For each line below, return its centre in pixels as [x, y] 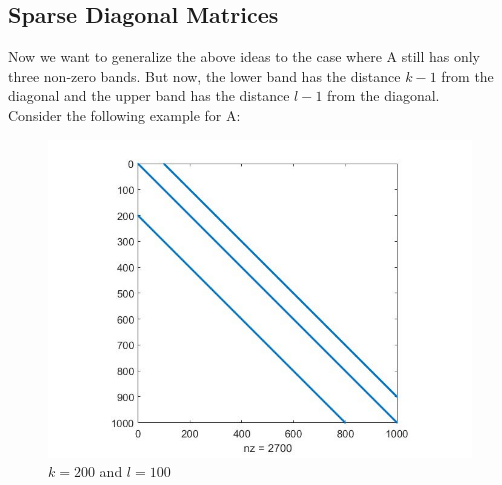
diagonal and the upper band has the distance [149, 95]
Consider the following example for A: [124, 114]
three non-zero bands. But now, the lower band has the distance [204, 75]
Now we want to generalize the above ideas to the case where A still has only [244, 56]
